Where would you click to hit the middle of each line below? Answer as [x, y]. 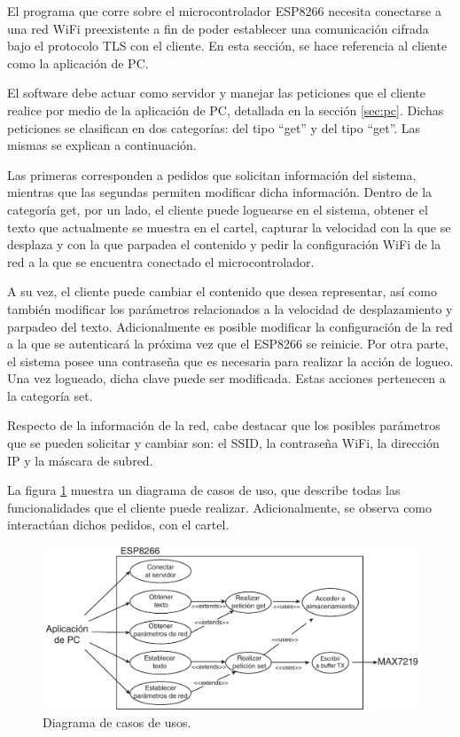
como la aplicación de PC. [78, 63]
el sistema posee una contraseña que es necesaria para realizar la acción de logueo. [230, 361]
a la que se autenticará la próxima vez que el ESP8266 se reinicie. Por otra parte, [228, 344]
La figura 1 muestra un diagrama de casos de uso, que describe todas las [204, 490]
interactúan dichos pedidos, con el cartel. [118, 525]
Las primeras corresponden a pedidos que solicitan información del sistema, [212, 174]
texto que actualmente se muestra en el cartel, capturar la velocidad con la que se [229, 227]
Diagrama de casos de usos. [117, 721]
